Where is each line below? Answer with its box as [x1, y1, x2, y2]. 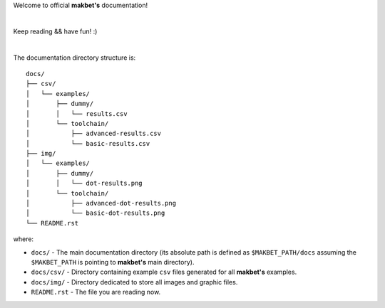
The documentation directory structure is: [13, 53, 136, 62]
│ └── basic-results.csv [26, 139, 150, 147]
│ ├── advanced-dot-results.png [26, 199, 177, 208]
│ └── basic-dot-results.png [26, 209, 165, 217]
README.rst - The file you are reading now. [31, 288, 161, 297]
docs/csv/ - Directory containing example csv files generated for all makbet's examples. [31, 267, 297, 277]
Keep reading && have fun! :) [13, 27, 98, 36]
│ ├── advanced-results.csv [26, 129, 162, 138]
